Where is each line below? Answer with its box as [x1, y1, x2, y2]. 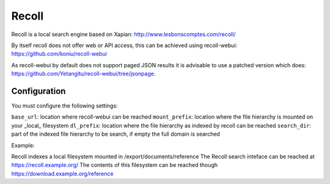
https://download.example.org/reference [11, 170, 114, 177]
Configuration [11, 86, 66, 96]
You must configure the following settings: [11, 102, 118, 109]
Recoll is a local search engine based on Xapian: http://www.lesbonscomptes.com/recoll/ [11, 31, 236, 38]
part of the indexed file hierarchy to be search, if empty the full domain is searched [11, 130, 220, 138]
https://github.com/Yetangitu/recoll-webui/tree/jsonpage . [11, 70, 156, 78]
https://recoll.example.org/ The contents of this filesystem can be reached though [11, 161, 218, 169]
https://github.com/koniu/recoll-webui [11, 50, 107, 57]
